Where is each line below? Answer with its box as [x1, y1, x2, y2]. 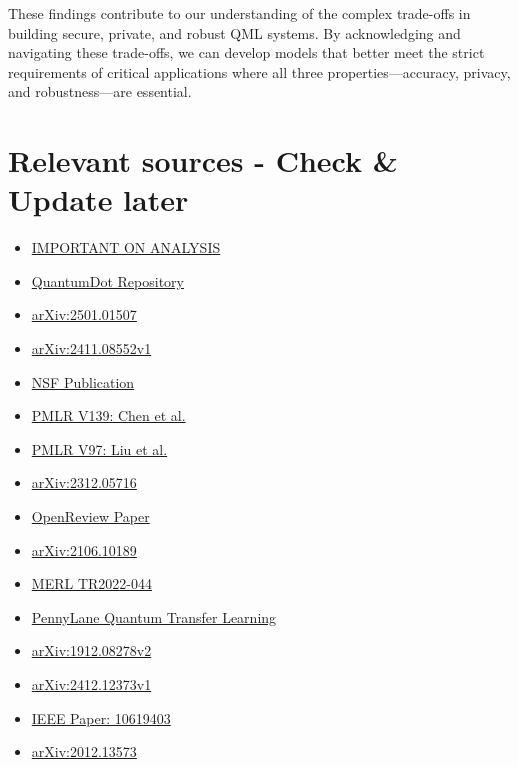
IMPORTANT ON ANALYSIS [31, 237, 221, 258]
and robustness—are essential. [8, 81, 192, 102]
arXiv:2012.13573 [31, 741, 137, 762]
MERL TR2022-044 [31, 573, 152, 594]
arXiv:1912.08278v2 [31, 640, 152, 661]
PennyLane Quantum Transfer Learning [31, 606, 277, 627]
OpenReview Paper [31, 506, 150, 527]
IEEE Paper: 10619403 [31, 707, 171, 728]
